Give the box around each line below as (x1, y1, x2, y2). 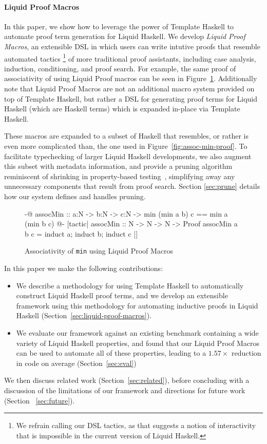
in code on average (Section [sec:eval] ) (16, 357, 137, 368)
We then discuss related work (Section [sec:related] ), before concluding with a (4, 375, 250, 385)
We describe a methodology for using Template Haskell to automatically (16, 280, 244, 291)
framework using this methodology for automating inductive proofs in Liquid (16, 300, 258, 311)
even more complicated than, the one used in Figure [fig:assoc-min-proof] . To (4, 140, 247, 151)
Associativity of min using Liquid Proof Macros (25, 245, 174, 256)
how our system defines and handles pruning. (4, 190, 146, 201)
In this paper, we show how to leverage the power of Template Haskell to (4, 21, 234, 31)
